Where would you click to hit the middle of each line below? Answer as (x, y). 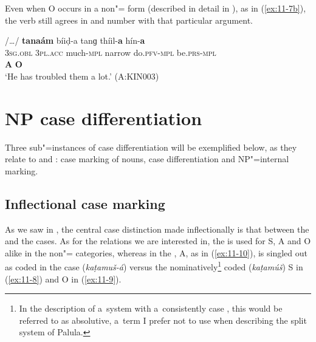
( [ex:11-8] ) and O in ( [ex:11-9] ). (63, 279)
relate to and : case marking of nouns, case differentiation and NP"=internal (147, 159)
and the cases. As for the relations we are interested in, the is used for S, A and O (158, 241)
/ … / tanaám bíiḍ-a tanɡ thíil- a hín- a (75, 40)
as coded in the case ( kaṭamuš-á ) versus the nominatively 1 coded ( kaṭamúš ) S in (154, 266)
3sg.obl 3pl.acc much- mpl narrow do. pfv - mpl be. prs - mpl (111, 52)
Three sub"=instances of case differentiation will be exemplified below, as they (151, 147)
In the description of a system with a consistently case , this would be (151, 308)
